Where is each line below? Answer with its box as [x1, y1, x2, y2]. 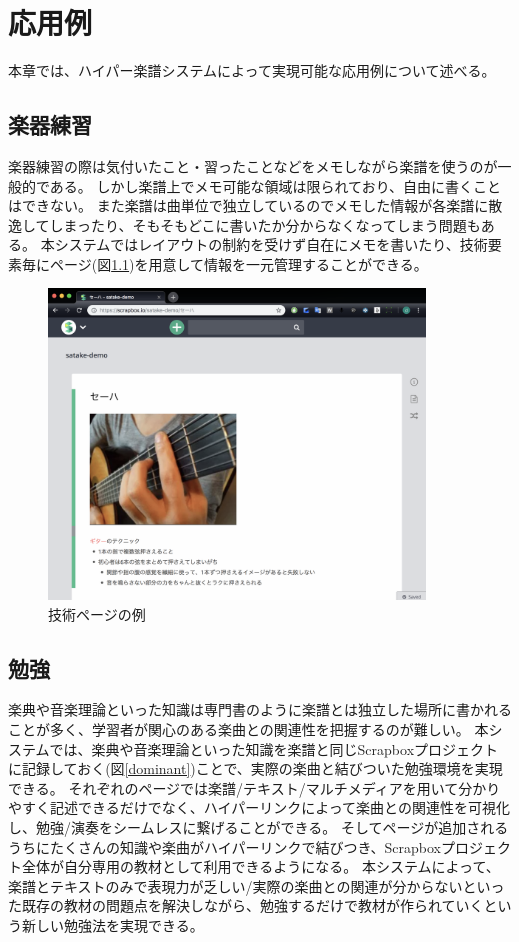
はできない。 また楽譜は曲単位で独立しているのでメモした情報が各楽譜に [8, 195, 489, 216]
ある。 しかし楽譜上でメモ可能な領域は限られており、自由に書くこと [49, 175, 502, 196]
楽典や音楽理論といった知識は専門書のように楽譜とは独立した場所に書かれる [8, 699, 512, 720]
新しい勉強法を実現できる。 [21, 914, 204, 935]
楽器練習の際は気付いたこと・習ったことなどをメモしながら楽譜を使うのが [8, 155, 498, 176]
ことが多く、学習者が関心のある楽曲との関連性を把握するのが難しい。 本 [8, 718, 489, 739]
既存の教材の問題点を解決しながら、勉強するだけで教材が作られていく [21, 895, 484, 916]
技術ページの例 [48, 603, 146, 624]
